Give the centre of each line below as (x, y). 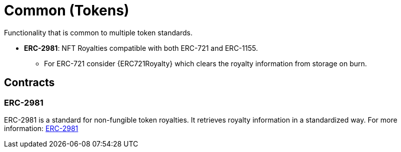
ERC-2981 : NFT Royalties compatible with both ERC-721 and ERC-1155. (141, 48)
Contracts (29, 83)
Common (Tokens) (67, 10)
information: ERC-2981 (41, 128)
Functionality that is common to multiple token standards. (98, 32)
